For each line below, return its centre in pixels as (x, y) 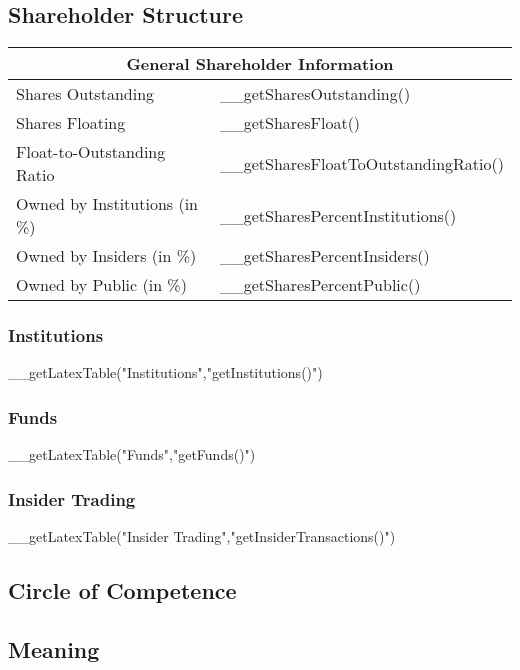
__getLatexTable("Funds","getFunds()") (132, 454)
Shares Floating (71, 123)
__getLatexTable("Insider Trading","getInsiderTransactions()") (202, 536)
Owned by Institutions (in (107, 204)
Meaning (54, 648)
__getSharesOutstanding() (315, 94)
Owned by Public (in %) (101, 285)
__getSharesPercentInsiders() (324, 256)
